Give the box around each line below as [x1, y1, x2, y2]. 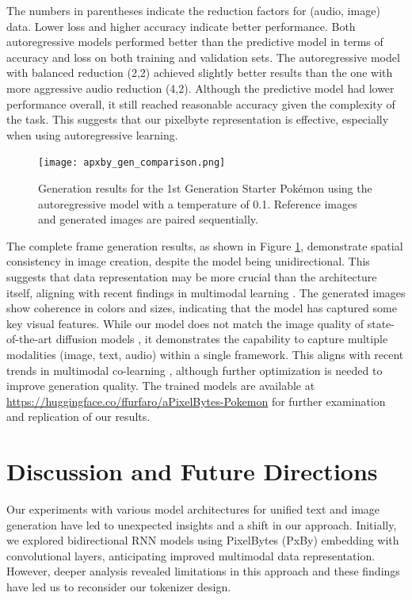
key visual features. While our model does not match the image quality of [6, 315, 364, 331]
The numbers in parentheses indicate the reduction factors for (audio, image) [6, 2, 380, 18]
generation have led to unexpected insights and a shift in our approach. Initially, [6, 516, 397, 533]
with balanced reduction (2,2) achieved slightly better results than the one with [6, 64, 393, 81]
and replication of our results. [6, 408, 151, 425]
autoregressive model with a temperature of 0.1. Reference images [38, 195, 357, 212]
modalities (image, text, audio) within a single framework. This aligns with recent [6, 346, 404, 362]
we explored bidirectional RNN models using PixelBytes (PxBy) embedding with [6, 532, 399, 548]
